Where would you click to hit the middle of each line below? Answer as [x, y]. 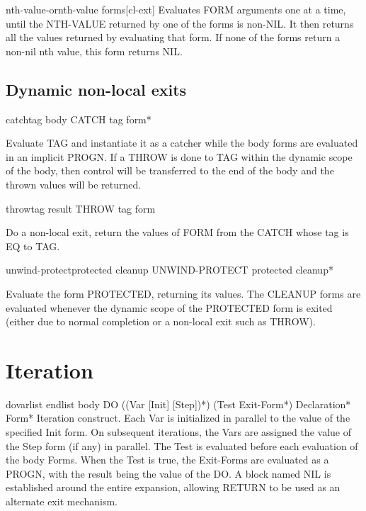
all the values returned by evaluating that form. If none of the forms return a [173, 37]
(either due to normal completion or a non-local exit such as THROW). [161, 321]
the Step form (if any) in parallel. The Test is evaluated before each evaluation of [182, 445]
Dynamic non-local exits [96, 89]
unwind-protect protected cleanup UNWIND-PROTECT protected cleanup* [170, 270]
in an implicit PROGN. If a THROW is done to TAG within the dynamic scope [179, 156]
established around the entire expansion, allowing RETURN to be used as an [173, 487]
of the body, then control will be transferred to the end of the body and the [170, 170]
